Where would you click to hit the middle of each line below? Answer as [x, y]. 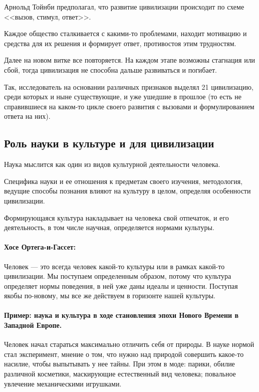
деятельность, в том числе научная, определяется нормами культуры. [109, 227]
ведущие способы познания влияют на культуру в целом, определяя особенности [127, 191]
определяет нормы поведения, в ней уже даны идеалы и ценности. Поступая [121, 285]
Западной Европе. [33, 325]
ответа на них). [27, 116]
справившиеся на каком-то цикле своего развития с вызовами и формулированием [129, 106]
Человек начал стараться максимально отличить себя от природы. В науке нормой [129, 344]
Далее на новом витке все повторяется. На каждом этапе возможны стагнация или [130, 60]
